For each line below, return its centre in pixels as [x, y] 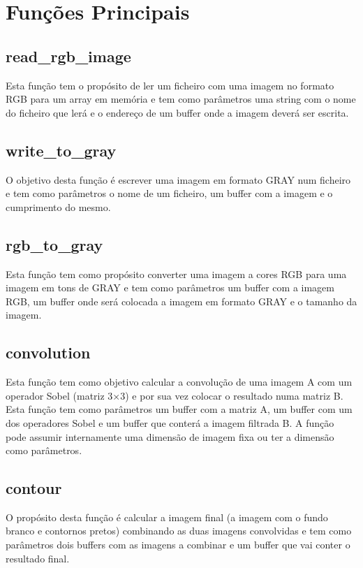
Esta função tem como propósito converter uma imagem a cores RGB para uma [176, 274]
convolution [48, 352]
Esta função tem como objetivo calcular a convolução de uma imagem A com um [179, 382]
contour [34, 488]
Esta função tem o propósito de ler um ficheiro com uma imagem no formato [170, 85]
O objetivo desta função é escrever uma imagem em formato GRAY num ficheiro [178, 179]
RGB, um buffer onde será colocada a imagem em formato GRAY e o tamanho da [181, 301]
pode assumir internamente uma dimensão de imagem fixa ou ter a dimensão [170, 436]
